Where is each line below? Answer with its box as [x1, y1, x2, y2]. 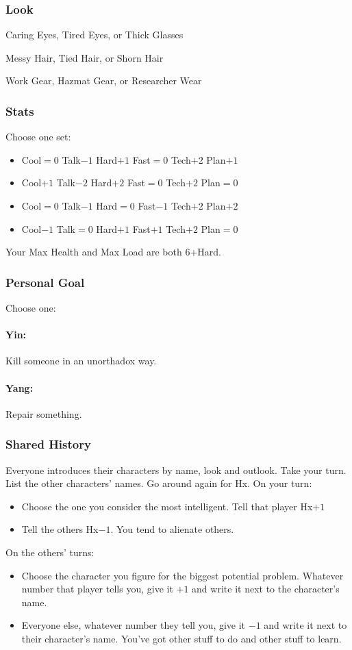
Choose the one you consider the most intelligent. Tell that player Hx [21, 499, 313, 513]
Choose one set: [5, 129, 71, 144]
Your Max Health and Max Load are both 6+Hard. [5, 245, 221, 259]
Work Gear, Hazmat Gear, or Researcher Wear [5, 73, 202, 88]
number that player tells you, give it [21, 582, 173, 596]
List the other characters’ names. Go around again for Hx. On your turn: [5, 476, 312, 490]
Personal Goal [5, 273, 85, 290]
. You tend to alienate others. [110, 522, 234, 536]
